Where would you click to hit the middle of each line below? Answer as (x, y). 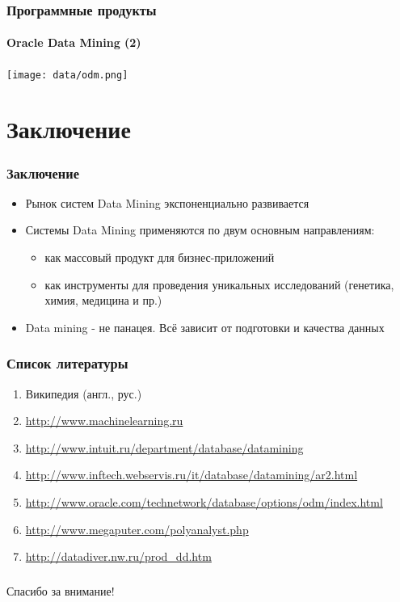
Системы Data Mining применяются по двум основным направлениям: (200, 230)
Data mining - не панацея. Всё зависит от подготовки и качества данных (205, 327)
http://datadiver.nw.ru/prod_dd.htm (118, 556)
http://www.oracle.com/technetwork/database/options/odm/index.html (204, 502)
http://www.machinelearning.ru (104, 421)
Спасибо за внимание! (61, 590)
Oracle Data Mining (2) (74, 42)
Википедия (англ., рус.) (84, 393)
